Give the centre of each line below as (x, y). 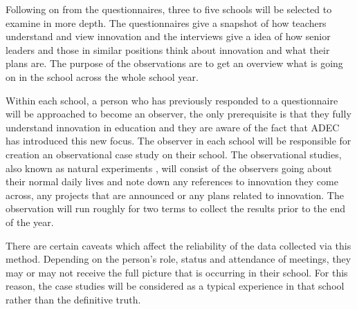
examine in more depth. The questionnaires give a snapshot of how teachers (166, 22)
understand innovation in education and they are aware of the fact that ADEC (173, 127)
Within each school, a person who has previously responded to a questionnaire (172, 100)
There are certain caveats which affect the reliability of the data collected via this (178, 245)
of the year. (30, 222)
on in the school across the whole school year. (102, 76)
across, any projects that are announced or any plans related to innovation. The (175, 195)
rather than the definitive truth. (73, 299)
